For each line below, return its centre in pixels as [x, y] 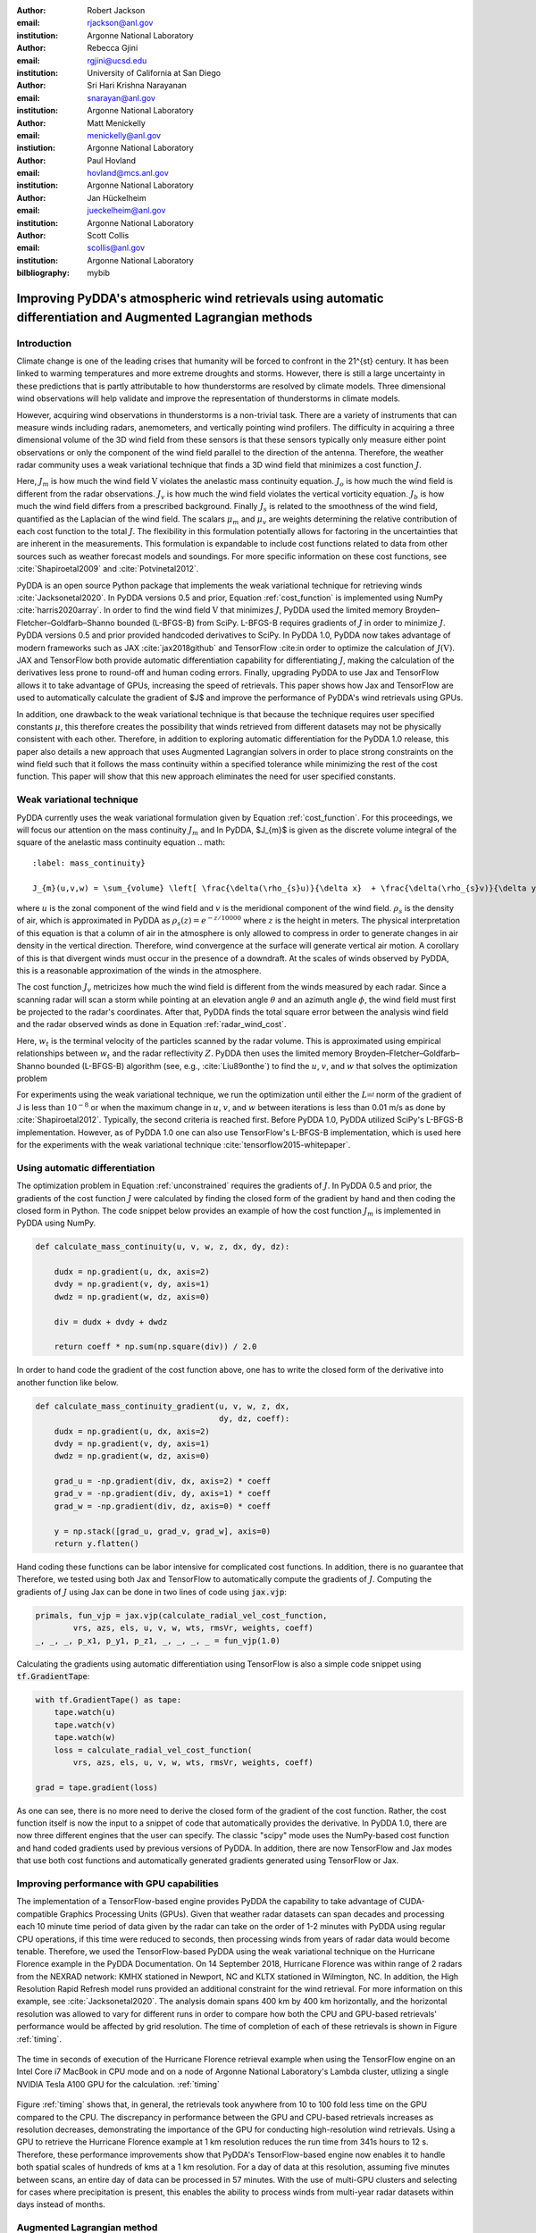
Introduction [44, 343]
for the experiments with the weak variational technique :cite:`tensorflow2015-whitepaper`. [184, 1144]
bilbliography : [43, 273]
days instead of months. [61, 2204]
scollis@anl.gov [116, 248]
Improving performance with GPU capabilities [117, 1883]
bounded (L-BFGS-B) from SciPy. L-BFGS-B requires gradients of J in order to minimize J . [281, 623]
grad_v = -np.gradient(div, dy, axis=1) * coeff [163, 1493]
